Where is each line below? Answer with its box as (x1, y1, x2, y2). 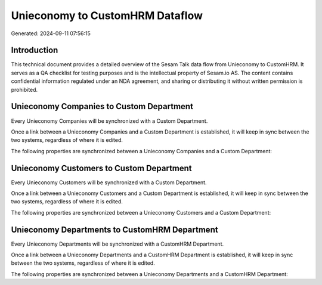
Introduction (11, 45, 58, 55)
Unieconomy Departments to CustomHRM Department (11, 224, 218, 235)
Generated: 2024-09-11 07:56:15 (11, 30, 91, 37)
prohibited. (11, 86, 38, 93)
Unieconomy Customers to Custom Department (11, 163, 192, 173)
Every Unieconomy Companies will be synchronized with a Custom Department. (11, 117, 208, 125)
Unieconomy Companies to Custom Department (11, 101, 194, 111)
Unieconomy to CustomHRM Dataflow (11, 9, 203, 22)
